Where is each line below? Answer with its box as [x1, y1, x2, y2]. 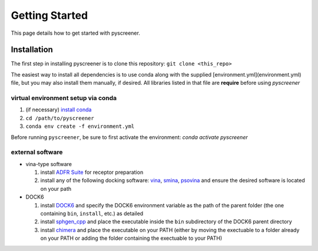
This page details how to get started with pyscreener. [11, 29, 141, 37]
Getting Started [11, 9, 88, 22]
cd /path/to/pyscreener [25, 115, 94, 121]
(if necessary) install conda [25, 106, 92, 113]
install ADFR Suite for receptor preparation [40, 169, 144, 176]
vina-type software [25, 160, 72, 167]
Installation [11, 45, 53, 55]
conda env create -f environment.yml [25, 123, 135, 130]
